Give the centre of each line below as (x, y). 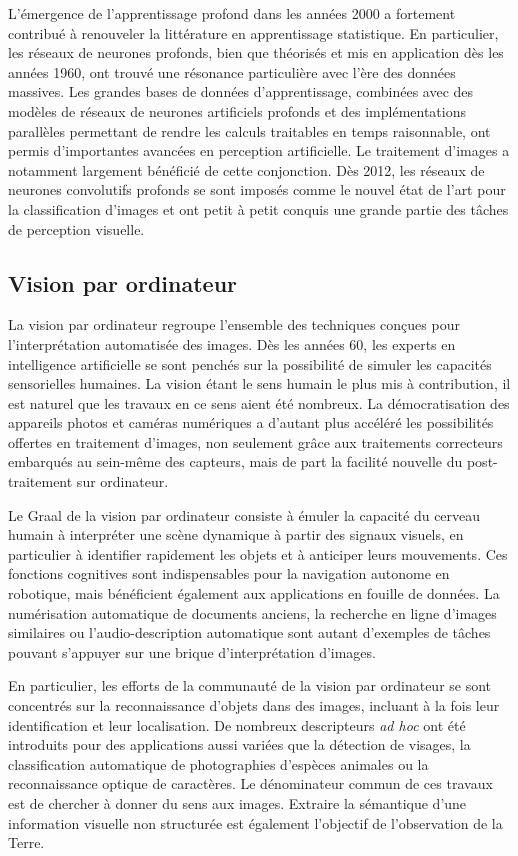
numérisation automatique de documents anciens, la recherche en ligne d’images (252, 612)
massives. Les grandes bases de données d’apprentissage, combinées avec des (241, 91)
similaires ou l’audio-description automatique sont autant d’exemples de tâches (249, 632)
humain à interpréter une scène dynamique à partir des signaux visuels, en (236, 534)
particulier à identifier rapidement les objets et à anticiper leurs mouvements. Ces (258, 553)
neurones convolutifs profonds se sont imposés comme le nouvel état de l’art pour (257, 189)
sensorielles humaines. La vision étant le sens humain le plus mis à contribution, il (259, 383)
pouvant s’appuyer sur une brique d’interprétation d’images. (192, 651)
